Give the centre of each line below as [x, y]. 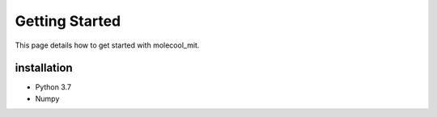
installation [44, 68]
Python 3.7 [53, 87]
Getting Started [68, 21]
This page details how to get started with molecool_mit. [107, 45]
